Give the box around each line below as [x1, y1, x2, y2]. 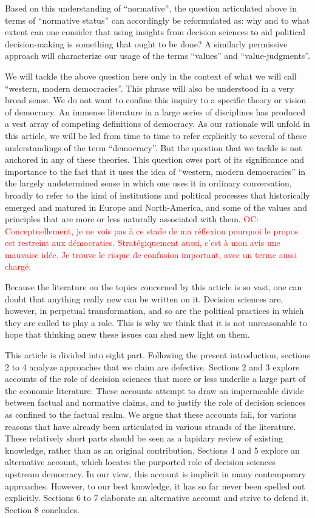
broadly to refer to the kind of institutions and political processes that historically [5, 188, 310, 201]
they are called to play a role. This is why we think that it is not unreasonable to [5, 316, 307, 329]
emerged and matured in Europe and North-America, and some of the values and [5, 200, 307, 213]
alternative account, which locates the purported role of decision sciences [5, 455, 276, 468]
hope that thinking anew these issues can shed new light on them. [5, 328, 250, 341]
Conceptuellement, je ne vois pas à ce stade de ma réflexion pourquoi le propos [5, 224, 299, 237]
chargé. [5, 260, 32, 273]
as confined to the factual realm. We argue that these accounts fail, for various [5, 408, 297, 420]
